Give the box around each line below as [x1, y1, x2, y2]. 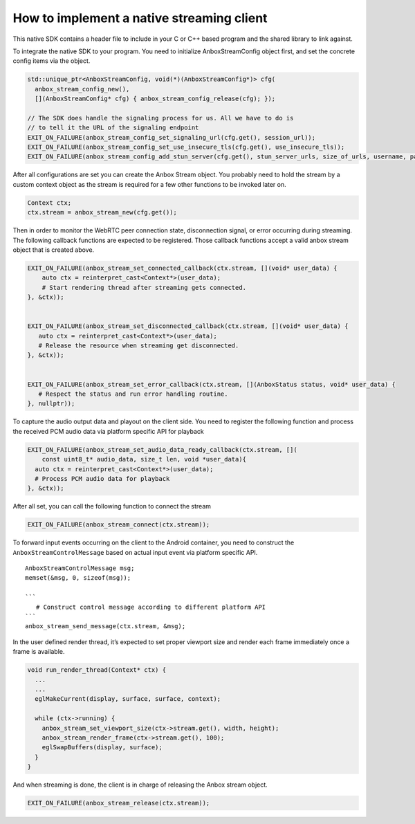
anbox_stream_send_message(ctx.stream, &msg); [25, 623, 186, 630]
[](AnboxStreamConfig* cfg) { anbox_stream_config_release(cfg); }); [35, 95, 276, 103]
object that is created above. [12, 246, 95, 254]
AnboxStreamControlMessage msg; [25, 565, 135, 572]
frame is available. [12, 648, 65, 656]
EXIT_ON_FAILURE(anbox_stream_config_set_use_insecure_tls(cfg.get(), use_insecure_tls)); [27, 143, 345, 152]
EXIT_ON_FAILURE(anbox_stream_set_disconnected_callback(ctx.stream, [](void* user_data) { [27, 322, 349, 330]
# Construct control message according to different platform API [35, 603, 266, 611]
